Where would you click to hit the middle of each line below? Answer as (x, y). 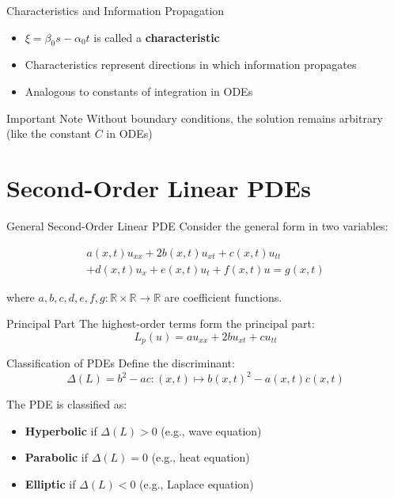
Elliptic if (50, 484)
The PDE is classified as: (67, 404)
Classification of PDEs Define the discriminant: (121, 363)
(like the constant (49, 133)
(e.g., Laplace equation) (197, 484)
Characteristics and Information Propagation (116, 10)
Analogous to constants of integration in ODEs (139, 91)
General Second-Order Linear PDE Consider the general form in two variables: (197, 225)
